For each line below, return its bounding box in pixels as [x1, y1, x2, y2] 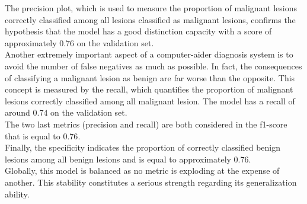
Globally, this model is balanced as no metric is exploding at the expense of [5, 164, 280, 177]
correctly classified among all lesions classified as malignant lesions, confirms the [5, 13, 296, 26]
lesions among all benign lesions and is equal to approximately [5, 152, 231, 165]
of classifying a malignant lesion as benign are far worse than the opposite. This [5, 71, 295, 84]
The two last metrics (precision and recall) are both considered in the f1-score [5, 117, 287, 130]
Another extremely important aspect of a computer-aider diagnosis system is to [5, 48, 293, 60]
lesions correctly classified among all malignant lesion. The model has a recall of [5, 94, 295, 107]
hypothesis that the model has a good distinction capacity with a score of [5, 25, 272, 37]
